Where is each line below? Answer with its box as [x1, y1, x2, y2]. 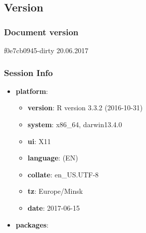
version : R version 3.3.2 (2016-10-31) [27, 102, 143, 113]
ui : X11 [27, 136, 51, 146]
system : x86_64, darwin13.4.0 [27, 119, 122, 129]
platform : [15, 85, 48, 96]
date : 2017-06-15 [27, 202, 80, 213]
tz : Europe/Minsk [27, 186, 83, 196]
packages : [15, 219, 49, 230]
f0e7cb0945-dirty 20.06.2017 [4, 45, 89, 55]
